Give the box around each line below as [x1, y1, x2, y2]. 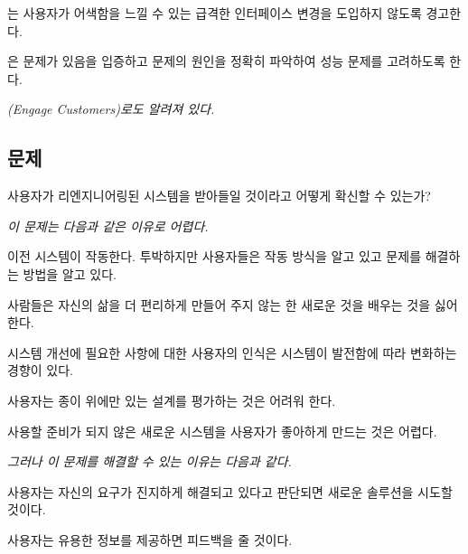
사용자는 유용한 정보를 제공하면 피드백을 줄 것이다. [7, 530, 293, 549]
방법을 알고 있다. [23, 264, 117, 283]
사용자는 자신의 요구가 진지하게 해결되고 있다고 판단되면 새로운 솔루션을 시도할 [7, 482, 453, 501]
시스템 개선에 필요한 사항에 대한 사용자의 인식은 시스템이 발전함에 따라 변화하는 [7, 343, 457, 362]
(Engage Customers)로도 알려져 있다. [7, 99, 215, 118]
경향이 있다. [7, 361, 73, 380]
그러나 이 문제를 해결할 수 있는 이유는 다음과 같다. [7, 452, 292, 471]
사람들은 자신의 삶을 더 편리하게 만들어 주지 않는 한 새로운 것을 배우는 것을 [7, 295, 431, 314]
